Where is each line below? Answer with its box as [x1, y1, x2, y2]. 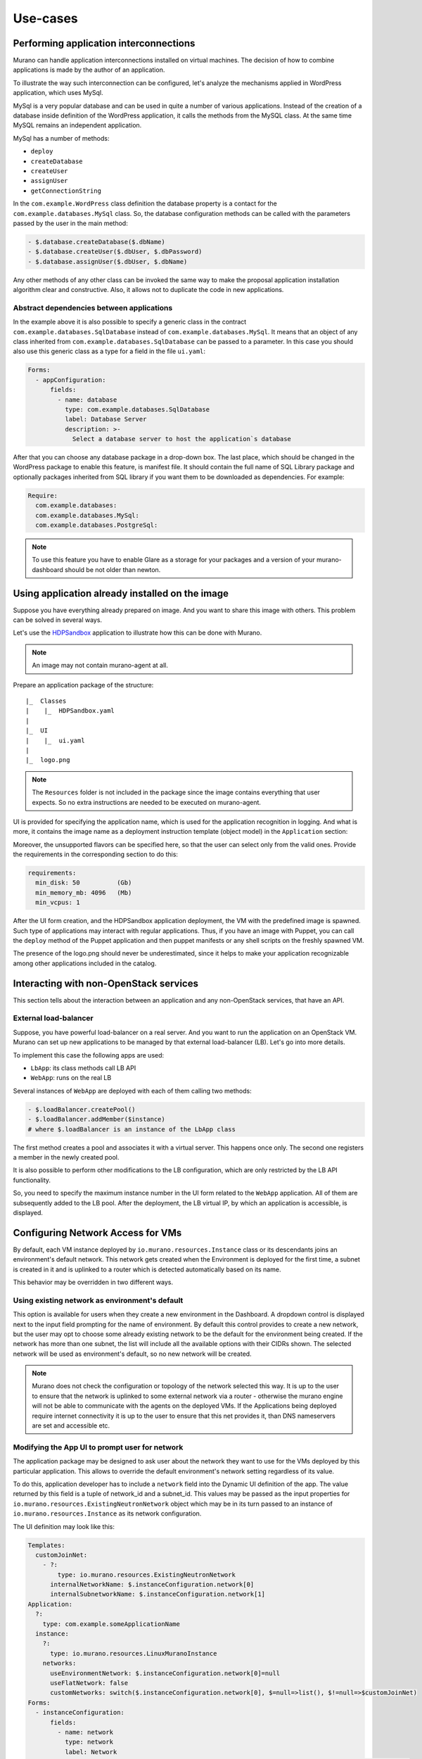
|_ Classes [25, 697, 67, 705]
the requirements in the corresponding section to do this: [13, 850, 179, 858]
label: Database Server [64, 415, 147, 424]
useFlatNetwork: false [50, 1679, 129, 1687]
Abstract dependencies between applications [13, 303, 173, 312]
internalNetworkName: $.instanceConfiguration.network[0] [50, 1580, 255, 1589]
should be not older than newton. [64, 565, 161, 573]
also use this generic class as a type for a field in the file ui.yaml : [13, 347, 206, 355]
